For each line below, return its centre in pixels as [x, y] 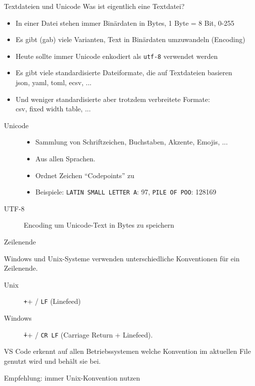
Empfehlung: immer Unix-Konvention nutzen [72, 377]
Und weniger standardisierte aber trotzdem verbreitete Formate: [113, 99]
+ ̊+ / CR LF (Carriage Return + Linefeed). [88, 334]
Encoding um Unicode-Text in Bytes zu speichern [99, 225]
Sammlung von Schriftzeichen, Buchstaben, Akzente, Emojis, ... [131, 142]
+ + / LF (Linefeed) [52, 301]
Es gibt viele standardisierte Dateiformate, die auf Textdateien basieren [124, 72]
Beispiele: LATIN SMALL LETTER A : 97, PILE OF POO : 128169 [126, 192]
